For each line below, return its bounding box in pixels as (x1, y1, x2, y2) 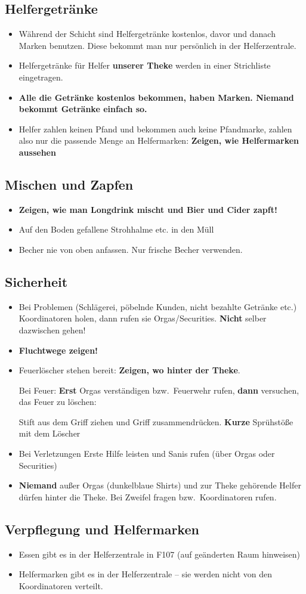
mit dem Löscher (18, 427, 81, 440)
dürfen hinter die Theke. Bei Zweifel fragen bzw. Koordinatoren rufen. (18, 490, 277, 503)
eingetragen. (18, 70, 63, 83)
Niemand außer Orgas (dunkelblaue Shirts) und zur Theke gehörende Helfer (18, 479, 301, 491)
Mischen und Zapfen (5, 175, 134, 193)
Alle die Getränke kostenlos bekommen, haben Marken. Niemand (18, 91, 294, 103)
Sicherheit (5, 272, 68, 290)
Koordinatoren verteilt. (18, 579, 103, 592)
